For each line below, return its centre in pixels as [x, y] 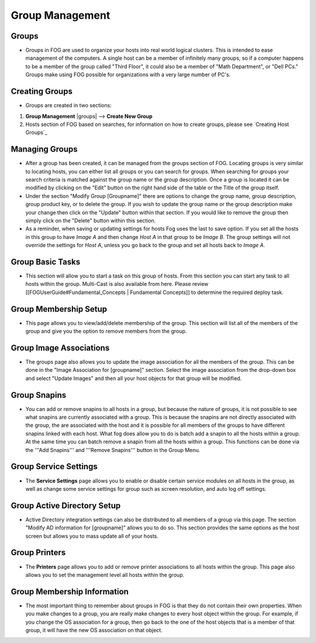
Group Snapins [39, 395]
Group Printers [38, 553]
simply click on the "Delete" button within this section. [91, 220]
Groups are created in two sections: [68, 105]
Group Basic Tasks [46, 261]
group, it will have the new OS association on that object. [94, 630]
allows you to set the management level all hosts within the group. [105, 574]
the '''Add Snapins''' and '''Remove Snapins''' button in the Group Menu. [113, 450]
